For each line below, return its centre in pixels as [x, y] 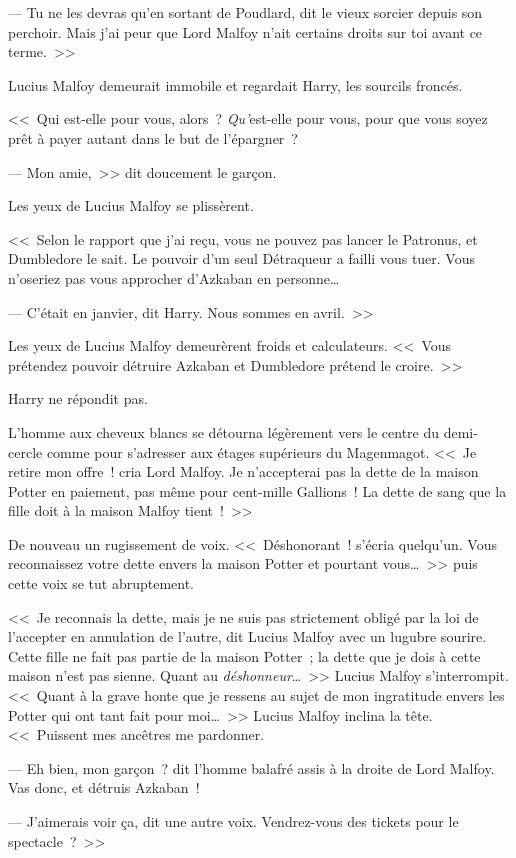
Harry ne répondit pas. [78, 398]
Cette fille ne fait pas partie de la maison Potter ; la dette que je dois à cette [244, 655]
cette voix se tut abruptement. [101, 583]
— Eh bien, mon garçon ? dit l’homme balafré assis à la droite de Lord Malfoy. [251, 767]
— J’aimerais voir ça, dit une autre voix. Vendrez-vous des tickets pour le [233, 821]
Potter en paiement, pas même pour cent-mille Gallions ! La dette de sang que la [257, 490]
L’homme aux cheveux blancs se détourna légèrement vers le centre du [224, 431]
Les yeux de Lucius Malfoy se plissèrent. [131, 205]
